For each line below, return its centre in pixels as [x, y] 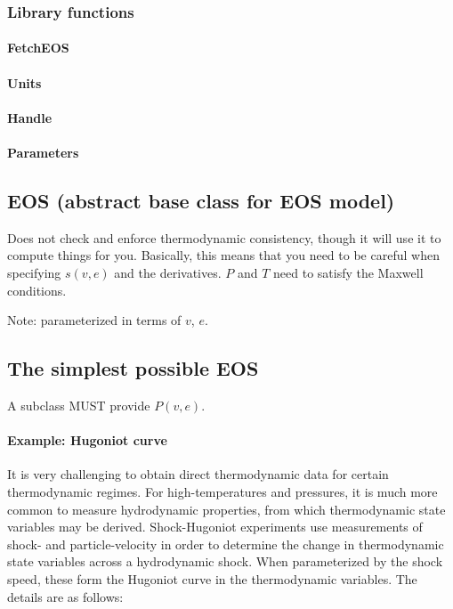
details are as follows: [65, 596]
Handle [30, 117]
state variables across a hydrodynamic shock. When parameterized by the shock [225, 561]
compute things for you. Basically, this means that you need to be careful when [223, 255]
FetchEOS [38, 48]
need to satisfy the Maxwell [348, 272]
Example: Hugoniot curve [87, 440]
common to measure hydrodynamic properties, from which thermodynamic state [226, 509]
